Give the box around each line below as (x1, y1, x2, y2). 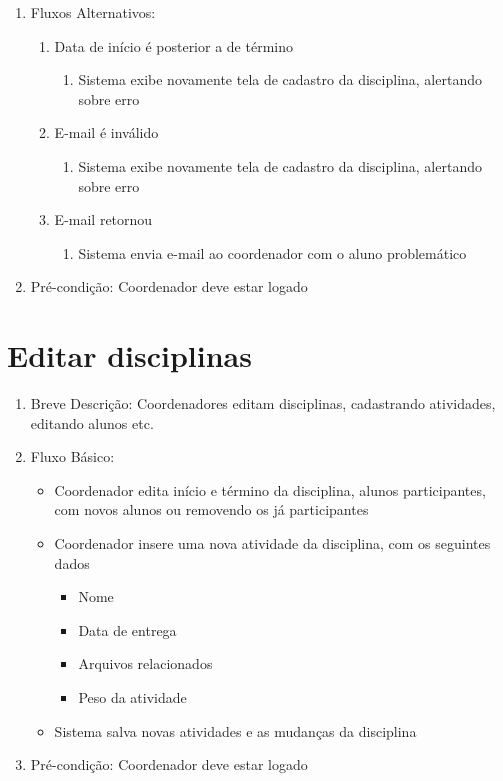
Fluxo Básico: (30, 446, 115, 467)
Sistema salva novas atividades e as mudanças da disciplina (54, 720, 417, 741)
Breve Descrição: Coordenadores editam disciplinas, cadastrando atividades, (30, 393, 496, 414)
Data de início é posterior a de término (54, 35, 293, 56)
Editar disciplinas (7, 335, 252, 376)
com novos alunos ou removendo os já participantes (54, 499, 369, 520)
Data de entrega (78, 619, 177, 640)
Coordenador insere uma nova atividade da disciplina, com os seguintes (54, 533, 491, 554)
